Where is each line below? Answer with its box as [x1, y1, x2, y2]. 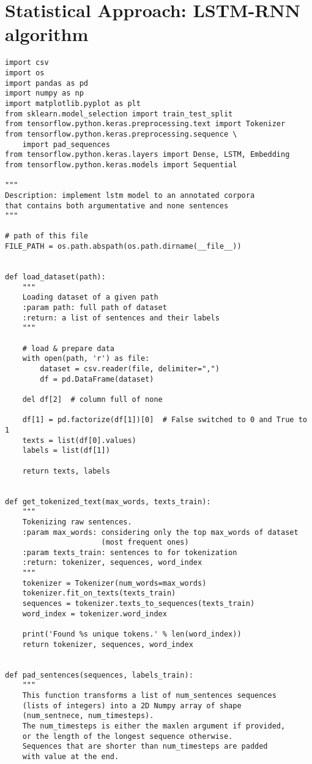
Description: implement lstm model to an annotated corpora [5, 191, 255, 200]
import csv [5, 58, 49, 67]
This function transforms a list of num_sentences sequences [22, 691, 277, 700]
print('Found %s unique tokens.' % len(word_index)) [22, 630, 242, 639]
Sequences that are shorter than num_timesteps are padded [22, 742, 268, 751]
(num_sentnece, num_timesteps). [22, 711, 154, 721]
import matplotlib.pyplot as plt [5, 99, 141, 108]
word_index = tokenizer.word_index [22, 609, 167, 618]
